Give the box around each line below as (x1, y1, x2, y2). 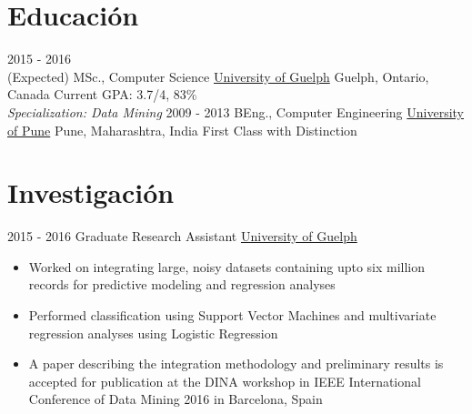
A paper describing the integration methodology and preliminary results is (28, 354, 444, 373)
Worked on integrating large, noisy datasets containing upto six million (28, 257, 426, 276)
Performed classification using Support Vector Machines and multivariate (28, 306, 437, 324)
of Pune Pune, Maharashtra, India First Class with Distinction (7, 120, 357, 139)
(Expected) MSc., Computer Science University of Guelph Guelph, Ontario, (7, 66, 429, 86)
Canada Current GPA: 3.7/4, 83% (7, 85, 197, 104)
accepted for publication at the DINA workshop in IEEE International (28, 371, 421, 390)
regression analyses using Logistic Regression (28, 323, 278, 342)
